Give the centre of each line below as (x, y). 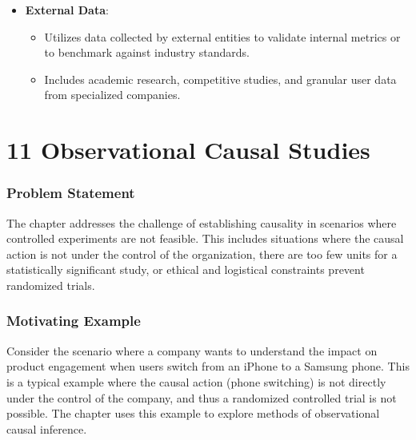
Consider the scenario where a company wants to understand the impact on (192, 350)
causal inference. (47, 428)
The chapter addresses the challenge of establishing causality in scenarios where (202, 222)
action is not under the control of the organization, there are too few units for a (202, 254)
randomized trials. (51, 285)
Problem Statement (71, 193)
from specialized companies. (112, 95)
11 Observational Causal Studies (188, 150)
